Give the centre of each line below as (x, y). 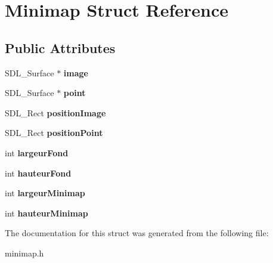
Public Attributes (60, 47)
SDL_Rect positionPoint (54, 133)
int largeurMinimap (45, 193)
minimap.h (24, 253)
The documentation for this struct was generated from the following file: (137, 233)
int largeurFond (37, 152)
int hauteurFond (38, 173)
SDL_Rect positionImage (55, 112)
